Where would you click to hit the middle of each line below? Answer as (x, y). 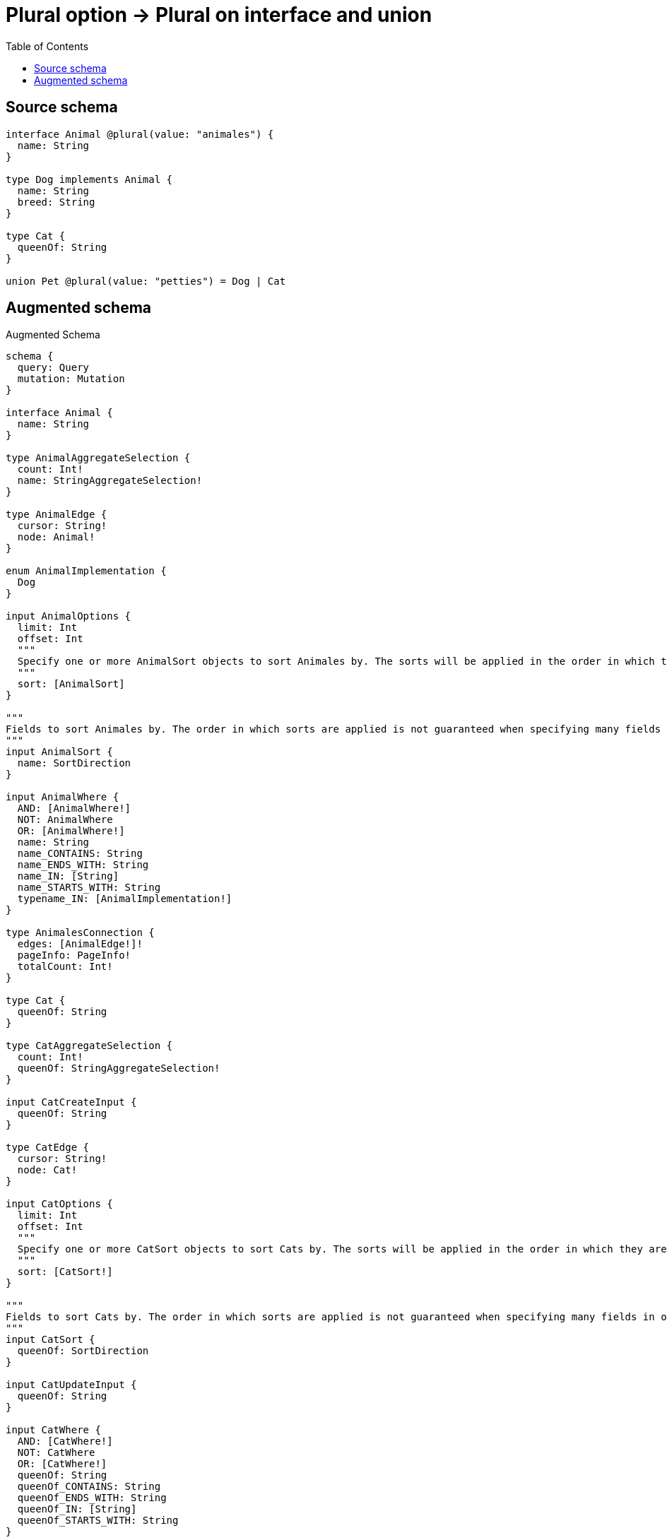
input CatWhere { (53, 1430)
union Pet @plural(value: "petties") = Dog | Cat (146, 281)
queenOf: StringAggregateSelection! (119, 1068)
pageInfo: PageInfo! (74, 955)
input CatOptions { (59, 1204)
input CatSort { (51, 1340)
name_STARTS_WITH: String (89, 888)
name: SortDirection (74, 763)
